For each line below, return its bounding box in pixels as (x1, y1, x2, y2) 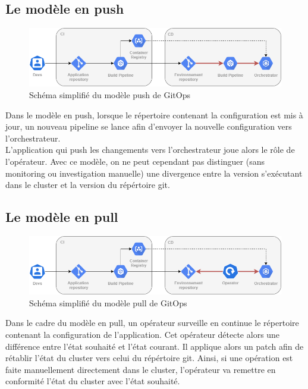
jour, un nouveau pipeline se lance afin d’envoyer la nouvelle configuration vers (5, 120, 292, 133)
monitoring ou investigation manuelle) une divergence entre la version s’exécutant (5, 167, 303, 179)
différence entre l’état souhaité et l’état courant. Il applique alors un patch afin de (5, 340, 304, 352)
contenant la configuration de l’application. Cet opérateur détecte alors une (5, 328, 280, 341)
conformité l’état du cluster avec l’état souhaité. (5, 375, 180, 387)
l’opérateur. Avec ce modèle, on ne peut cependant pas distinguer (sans (5, 155, 265, 168)
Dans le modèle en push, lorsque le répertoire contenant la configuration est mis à (5, 108, 303, 121)
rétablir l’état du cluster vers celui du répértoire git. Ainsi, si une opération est (5, 352, 293, 364)
